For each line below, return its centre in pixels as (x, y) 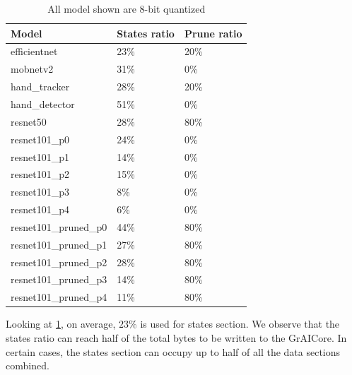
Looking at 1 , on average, (61, 324)
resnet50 (29, 121)
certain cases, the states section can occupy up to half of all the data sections (173, 351)
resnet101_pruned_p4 (59, 297)
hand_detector (43, 103)
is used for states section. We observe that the (240, 324)
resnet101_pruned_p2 (59, 262)
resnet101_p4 (40, 209)
